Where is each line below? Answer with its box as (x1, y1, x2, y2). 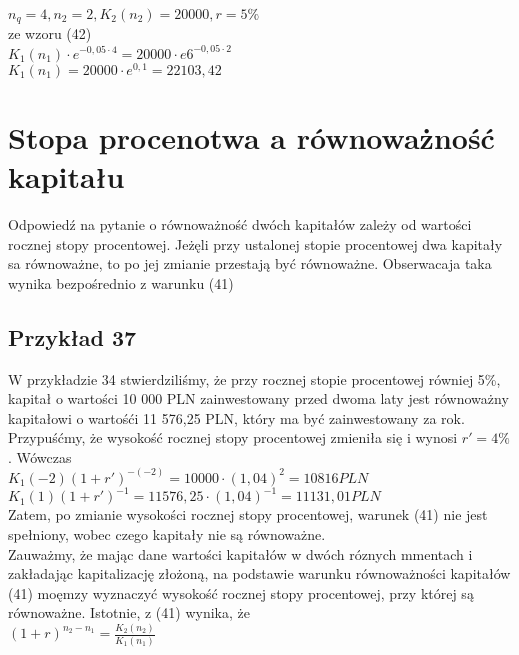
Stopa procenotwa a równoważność (8, 116, 495, 157)
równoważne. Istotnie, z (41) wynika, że (8, 602, 250, 623)
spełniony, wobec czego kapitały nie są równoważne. (8, 524, 326, 545)
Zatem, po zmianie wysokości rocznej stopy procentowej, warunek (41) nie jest (8, 504, 488, 525)
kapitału (8, 156, 125, 196)
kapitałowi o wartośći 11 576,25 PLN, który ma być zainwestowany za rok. (8, 407, 465, 428)
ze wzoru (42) (8, 23, 92, 44)
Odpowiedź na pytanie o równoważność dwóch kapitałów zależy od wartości (8, 213, 472, 234)
